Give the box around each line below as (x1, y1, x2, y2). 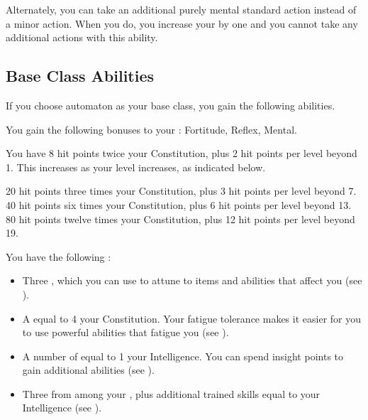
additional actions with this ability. (6, 30, 158, 45)
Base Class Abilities (6, 65, 155, 87)
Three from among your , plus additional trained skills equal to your (22, 386, 320, 401)
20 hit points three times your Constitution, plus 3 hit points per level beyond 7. (6, 183, 357, 198)
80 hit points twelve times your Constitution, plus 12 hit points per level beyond (6, 211, 355, 226)
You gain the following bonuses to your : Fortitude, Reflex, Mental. (6, 122, 297, 136)
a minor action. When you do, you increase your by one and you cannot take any (6, 16, 358, 31)
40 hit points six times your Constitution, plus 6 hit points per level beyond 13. (6, 197, 352, 212)
